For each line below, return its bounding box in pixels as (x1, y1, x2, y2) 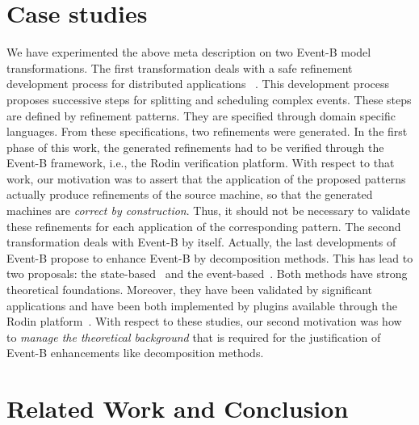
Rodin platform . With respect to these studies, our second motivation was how (6, 313, 402, 330)
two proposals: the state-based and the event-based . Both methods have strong (6, 265, 408, 282)
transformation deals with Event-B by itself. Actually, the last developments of (6, 234, 396, 250)
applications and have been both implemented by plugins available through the (6, 297, 398, 313)
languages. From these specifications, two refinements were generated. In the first (6, 123, 408, 140)
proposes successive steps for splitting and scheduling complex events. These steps (6, 90, 412, 107)
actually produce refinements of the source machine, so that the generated (6, 186, 373, 203)
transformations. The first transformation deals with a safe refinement (6, 59, 353, 76)
